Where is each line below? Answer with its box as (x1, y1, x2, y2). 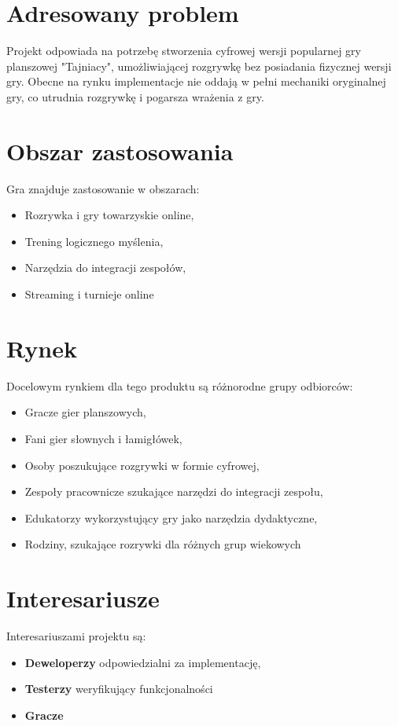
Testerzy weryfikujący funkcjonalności (24, 680, 213, 697)
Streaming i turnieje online (24, 286, 154, 302)
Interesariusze (6, 582, 160, 614)
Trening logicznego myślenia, (24, 233, 164, 249)
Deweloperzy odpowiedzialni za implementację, (24, 654, 261, 670)
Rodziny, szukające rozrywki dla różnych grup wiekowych (24, 536, 301, 552)
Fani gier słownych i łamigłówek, (24, 430, 182, 446)
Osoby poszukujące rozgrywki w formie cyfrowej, (24, 456, 260, 473)
